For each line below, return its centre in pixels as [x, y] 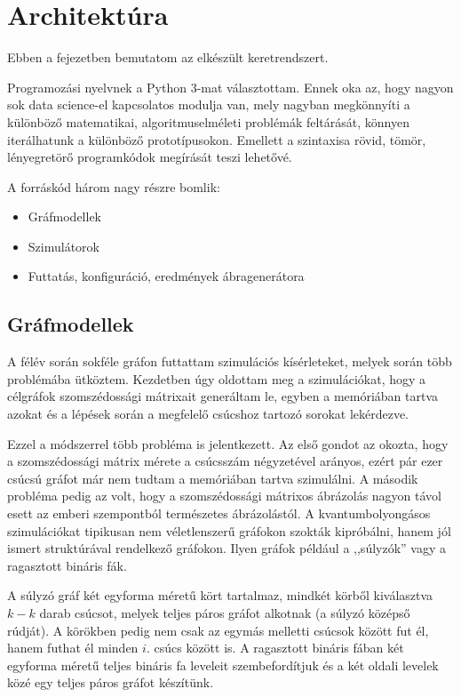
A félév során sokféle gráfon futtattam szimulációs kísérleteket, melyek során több [230, 361]
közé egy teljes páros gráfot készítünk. [111, 682]
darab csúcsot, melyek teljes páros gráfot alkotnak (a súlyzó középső [225, 612]
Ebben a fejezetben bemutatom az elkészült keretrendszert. [168, 57]
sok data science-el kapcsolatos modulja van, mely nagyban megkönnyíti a [209, 104]
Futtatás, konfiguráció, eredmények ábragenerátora [166, 276]
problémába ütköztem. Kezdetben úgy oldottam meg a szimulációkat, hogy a [217, 378]
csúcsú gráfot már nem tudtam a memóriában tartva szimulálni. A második [213, 478]
